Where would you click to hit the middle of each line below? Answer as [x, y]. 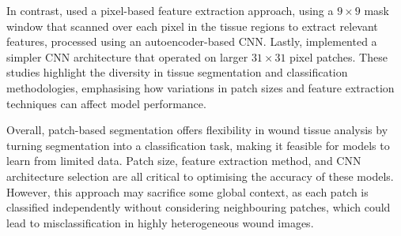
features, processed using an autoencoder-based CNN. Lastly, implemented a [192, 41]
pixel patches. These [339, 56]
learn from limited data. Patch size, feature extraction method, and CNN [184, 161]
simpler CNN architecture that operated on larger [127, 56]
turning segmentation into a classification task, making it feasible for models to [198, 145]
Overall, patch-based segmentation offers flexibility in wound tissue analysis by [197, 130]
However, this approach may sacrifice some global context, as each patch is [187, 191]
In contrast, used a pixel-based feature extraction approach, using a [170, 10]
